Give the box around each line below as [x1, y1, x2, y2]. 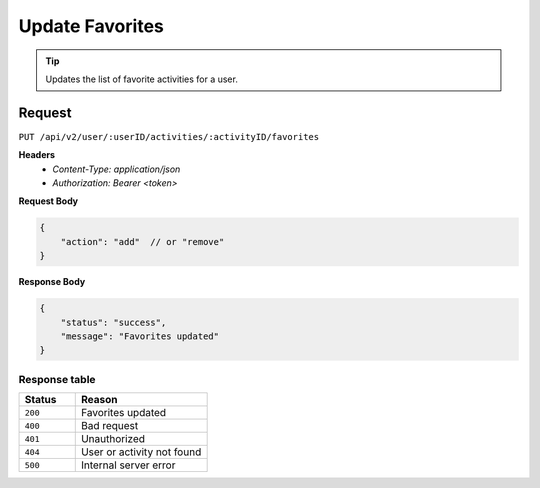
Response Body [18, 276, 86, 288]
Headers [18, 149, 55, 161]
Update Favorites [18, 15, 164, 37]
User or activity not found [80, 445, 202, 459]
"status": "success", [60, 316, 167, 328]
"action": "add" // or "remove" [60, 236, 225, 247]
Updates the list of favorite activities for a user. [45, 73, 239, 85]
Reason [80, 393, 118, 407]
